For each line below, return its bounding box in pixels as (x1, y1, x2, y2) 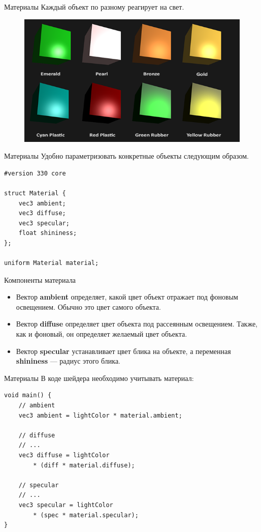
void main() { (4, 392, 52, 399)
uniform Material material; (4, 259, 99, 267)
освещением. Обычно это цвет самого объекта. (16, 301, 161, 312)
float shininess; (18, 229, 77, 237)
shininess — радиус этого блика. (16, 356, 120, 366)
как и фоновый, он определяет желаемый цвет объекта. (16, 329, 187, 339)
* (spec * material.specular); (33, 511, 139, 519)
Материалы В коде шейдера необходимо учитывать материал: (4, 372, 194, 383)
